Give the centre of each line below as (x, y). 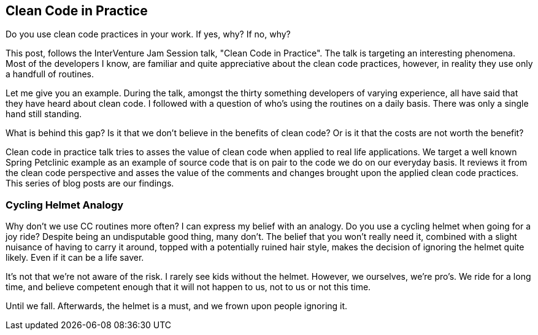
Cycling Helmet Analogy (65, 205)
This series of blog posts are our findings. (90, 183)
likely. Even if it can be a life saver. (75, 258)
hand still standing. (44, 114)
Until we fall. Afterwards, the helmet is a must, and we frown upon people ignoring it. (177, 306)
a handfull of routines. (50, 74)
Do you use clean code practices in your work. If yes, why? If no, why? (148, 34)
